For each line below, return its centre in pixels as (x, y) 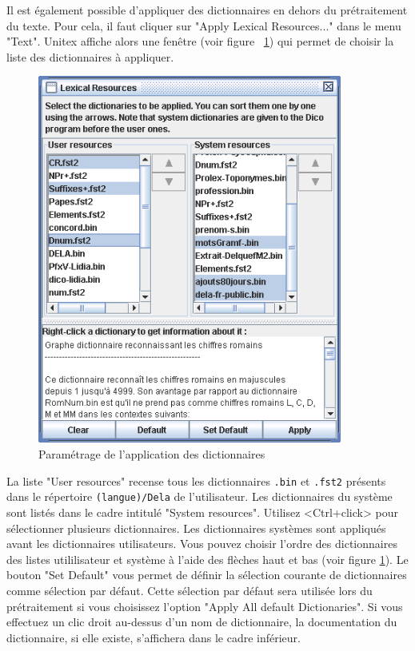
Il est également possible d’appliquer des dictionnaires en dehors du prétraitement (207, 10)
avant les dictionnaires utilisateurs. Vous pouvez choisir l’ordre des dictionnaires (202, 544)
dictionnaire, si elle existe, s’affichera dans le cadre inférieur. (154, 637)
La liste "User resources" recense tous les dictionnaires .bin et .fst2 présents (196, 480)
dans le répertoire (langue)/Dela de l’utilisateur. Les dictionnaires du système (200, 496)
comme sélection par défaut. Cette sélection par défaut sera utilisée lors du (190, 590)
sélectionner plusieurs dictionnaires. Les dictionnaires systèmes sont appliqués (196, 528)
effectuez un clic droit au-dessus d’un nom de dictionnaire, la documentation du (202, 622)
